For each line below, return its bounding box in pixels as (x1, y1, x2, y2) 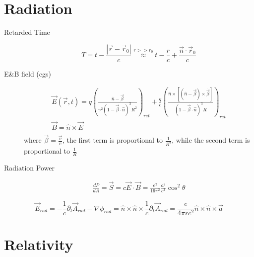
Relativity (4, 234, 73, 255)
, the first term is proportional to (62, 135, 163, 145)
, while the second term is (172, 135, 250, 145)
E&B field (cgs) (4, 68, 51, 79)
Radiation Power (4, 163, 55, 173)
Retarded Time (4, 27, 50, 37)
